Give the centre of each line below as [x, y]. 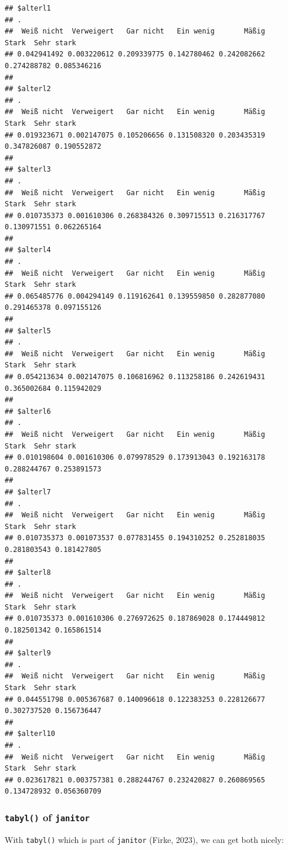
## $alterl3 [28, 170]
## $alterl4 [28, 250]
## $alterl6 [28, 411]
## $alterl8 [28, 573]
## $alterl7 [28, 492]
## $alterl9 [28, 653]
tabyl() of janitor [47, 817]
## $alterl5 [28, 331]
